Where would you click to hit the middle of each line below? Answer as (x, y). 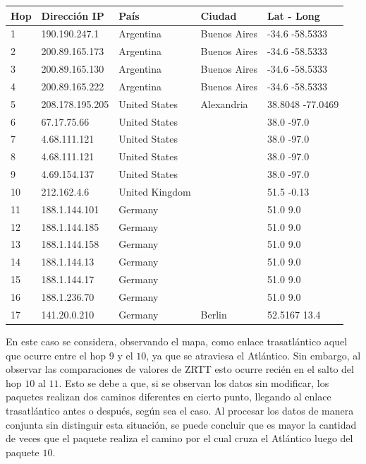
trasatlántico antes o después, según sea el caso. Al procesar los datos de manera (180, 410)
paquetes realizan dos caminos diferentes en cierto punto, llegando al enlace (169, 397)
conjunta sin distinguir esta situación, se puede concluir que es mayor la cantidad (181, 424)
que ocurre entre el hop (56, 355)
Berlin (214, 314)
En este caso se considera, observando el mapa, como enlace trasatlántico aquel (177, 341)
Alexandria (224, 103)
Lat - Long (294, 15)
